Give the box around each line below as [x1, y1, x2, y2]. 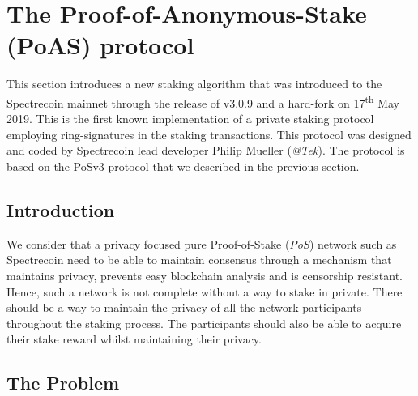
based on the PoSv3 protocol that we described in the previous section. [6, 157, 360, 174]
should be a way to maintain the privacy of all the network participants [6, 299, 362, 316]
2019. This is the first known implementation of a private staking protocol [6, 110, 374, 127]
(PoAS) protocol [6, 28, 194, 62]
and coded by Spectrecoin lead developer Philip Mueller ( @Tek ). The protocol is [6, 142, 405, 159]
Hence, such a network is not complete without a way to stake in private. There [6, 283, 403, 300]
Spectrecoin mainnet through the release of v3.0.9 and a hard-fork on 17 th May [6, 92, 399, 111]
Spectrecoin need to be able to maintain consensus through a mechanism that [6, 251, 392, 268]
